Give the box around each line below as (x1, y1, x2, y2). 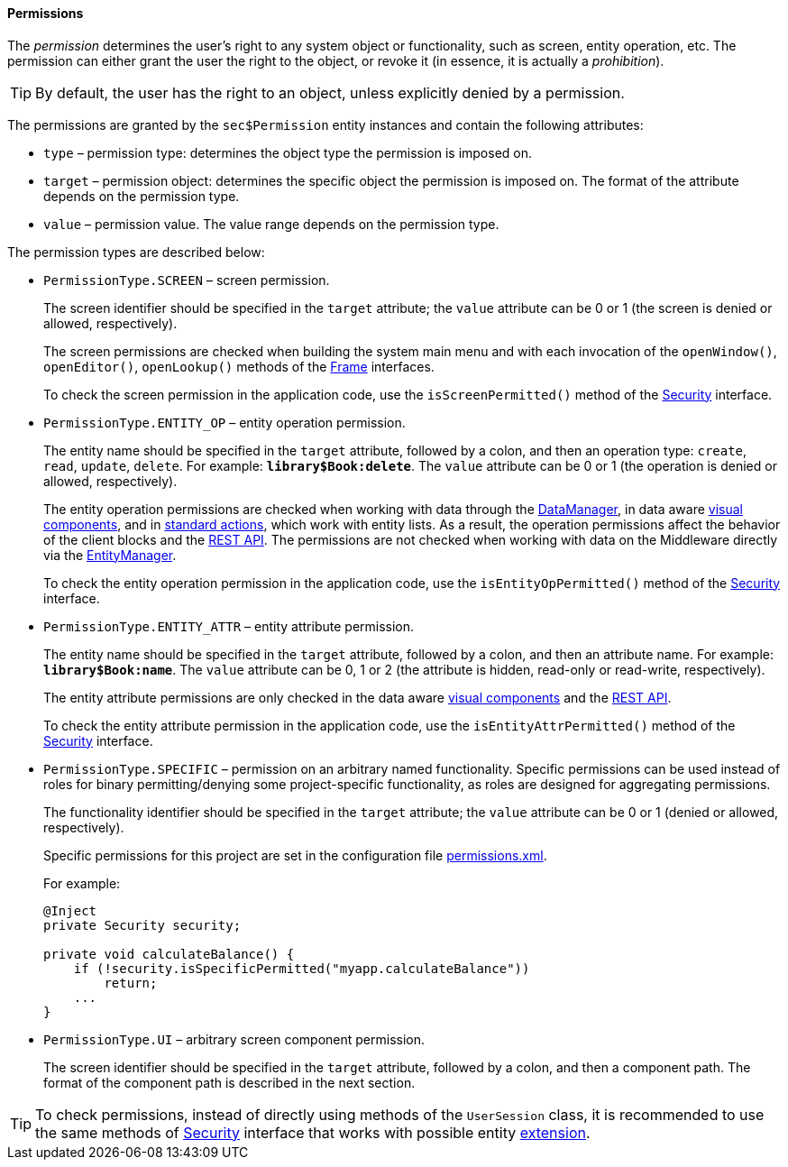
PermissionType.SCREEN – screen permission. (43, 271, 330, 288)
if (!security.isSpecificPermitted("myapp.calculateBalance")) (73, 960, 530, 976)
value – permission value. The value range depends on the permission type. (43, 216, 499, 232)
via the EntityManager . (43, 547, 177, 563)
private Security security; (43, 917, 242, 933)
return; (104, 975, 158, 990)
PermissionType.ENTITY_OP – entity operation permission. (43, 414, 406, 430)
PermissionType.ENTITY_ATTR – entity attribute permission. (43, 618, 415, 634)
